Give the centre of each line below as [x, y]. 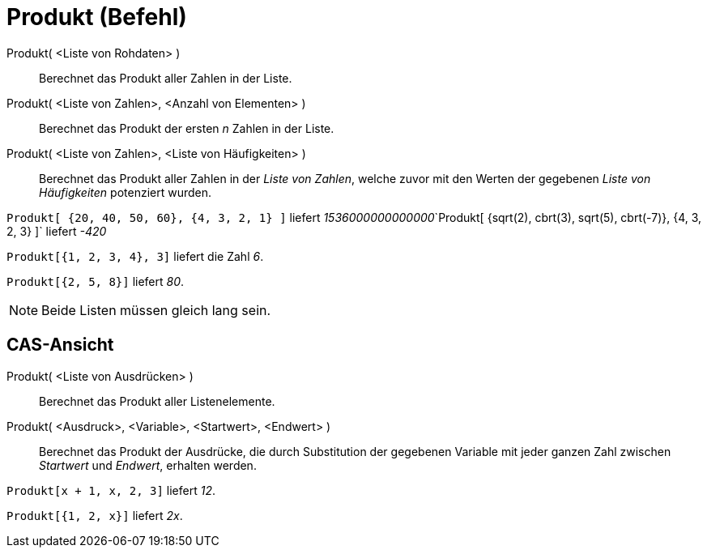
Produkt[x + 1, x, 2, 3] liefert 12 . [111, 490]
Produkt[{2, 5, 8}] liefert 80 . [96, 281]
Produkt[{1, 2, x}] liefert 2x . [95, 515]
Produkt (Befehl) [97, 17]
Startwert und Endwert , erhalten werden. [148, 465]
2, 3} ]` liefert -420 [57, 231]
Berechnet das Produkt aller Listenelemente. [157, 401]
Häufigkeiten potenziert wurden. [126, 192]
